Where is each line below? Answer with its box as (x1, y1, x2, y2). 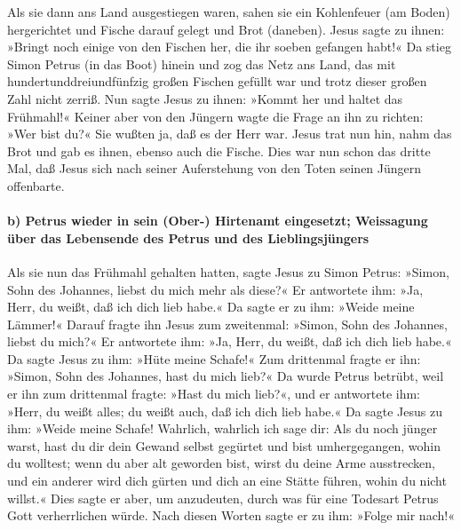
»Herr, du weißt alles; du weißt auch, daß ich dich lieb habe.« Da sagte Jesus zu (7, 401, 442, 420)
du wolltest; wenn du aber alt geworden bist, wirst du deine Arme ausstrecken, (7, 454, 436, 472)
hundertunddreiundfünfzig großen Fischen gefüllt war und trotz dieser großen (7, 72, 427, 91)
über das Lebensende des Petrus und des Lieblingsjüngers (7, 228, 370, 247)
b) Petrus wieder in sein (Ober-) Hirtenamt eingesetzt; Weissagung (7, 211, 428, 230)
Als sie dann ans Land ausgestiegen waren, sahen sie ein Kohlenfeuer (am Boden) (7, 3, 450, 20)
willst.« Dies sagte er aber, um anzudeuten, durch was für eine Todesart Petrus (7, 488, 439, 507)
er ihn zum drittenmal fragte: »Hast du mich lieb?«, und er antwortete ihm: (7, 384, 421, 403)
